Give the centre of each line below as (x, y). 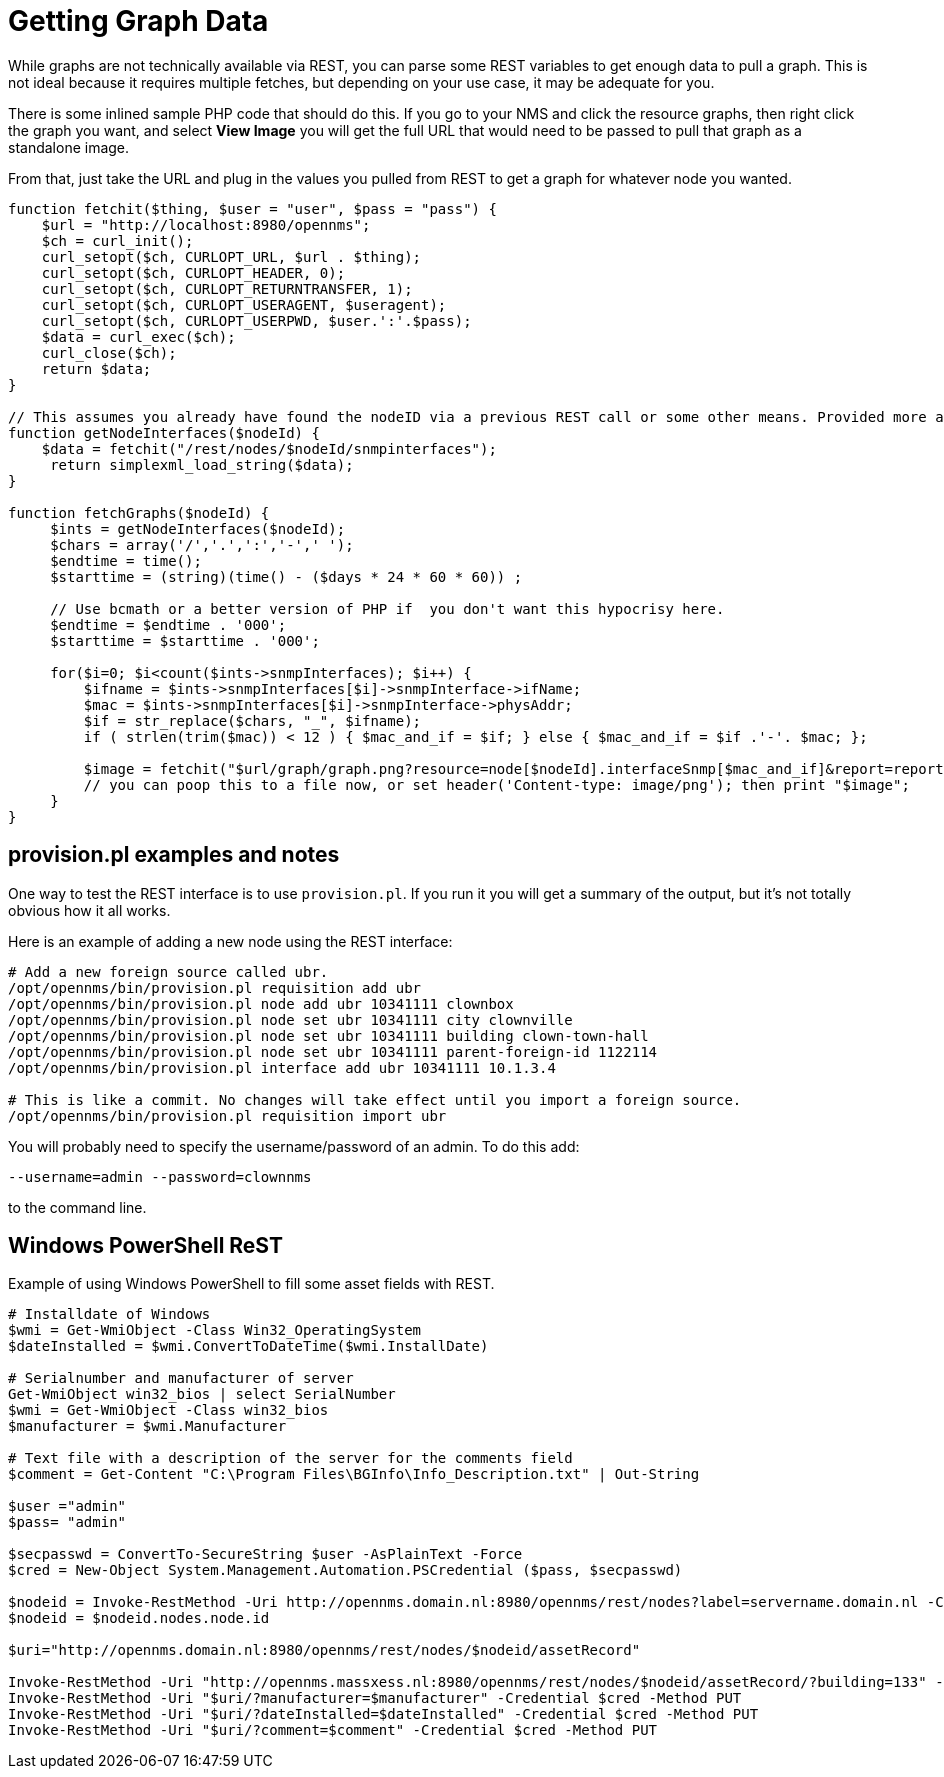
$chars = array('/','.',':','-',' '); (202, 544)
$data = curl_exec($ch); (138, 336)
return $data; (96, 368)
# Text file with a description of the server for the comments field (290, 1458)
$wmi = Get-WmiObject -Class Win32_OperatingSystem (215, 1330)
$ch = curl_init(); (117, 240)
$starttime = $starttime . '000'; (185, 640)
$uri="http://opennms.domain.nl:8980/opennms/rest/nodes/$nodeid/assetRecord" (324, 1650)
